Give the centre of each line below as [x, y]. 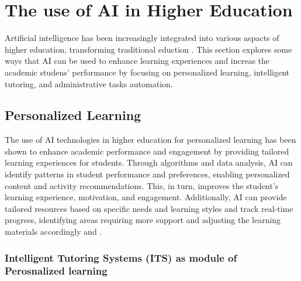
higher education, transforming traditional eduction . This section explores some [148, 49]
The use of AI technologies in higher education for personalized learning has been [150, 140]
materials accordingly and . [53, 232]
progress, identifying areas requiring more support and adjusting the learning [143, 220]
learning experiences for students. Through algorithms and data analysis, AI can [149, 162]
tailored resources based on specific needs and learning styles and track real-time [149, 208]
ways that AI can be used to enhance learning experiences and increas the [137, 61]
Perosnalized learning [56, 271]
